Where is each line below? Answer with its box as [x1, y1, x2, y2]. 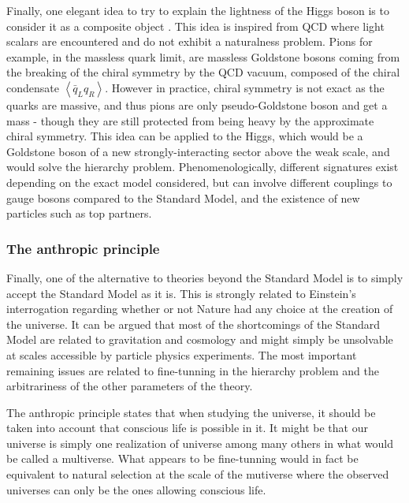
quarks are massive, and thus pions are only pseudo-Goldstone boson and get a [6, 96, 388, 113]
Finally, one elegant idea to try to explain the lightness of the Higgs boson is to [6, 2, 389, 18]
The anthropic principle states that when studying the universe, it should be [6, 404, 376, 420]
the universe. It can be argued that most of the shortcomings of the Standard [6, 315, 381, 332]
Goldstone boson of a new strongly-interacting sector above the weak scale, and [6, 143, 390, 159]
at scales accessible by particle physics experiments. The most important [6, 346, 357, 363]
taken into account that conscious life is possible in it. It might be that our [6, 419, 368, 436]
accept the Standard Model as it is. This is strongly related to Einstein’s [6, 285, 356, 301]
